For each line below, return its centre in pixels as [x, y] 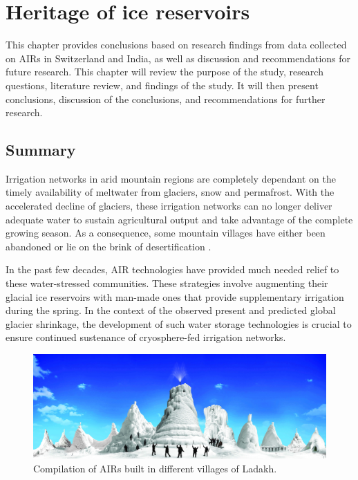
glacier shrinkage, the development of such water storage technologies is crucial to [179, 323]
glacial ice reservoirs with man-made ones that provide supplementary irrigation [175, 296]
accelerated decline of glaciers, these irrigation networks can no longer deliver [169, 206]
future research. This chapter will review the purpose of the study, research [164, 72]
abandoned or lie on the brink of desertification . [109, 246]
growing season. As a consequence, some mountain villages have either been [166, 233]
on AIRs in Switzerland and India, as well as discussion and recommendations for [178, 58]
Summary [41, 150]
